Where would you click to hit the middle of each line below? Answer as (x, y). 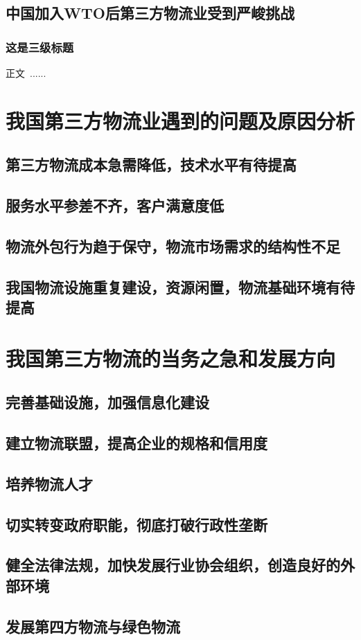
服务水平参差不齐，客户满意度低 (115, 205)
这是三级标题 (40, 47)
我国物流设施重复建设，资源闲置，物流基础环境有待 (180, 286)
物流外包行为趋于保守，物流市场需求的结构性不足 (173, 246)
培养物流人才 (49, 483)
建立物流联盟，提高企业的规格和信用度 (137, 443)
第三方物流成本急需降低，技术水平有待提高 (151, 165)
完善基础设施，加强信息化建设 (107, 402)
